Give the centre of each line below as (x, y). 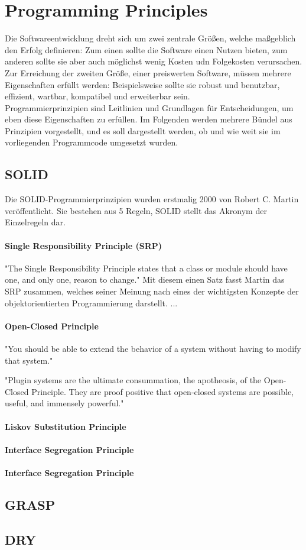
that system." (29, 360)
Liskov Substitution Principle (66, 426)
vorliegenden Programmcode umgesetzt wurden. (92, 142)
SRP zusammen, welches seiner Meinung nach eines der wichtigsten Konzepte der (152, 291)
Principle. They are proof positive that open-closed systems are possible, (163, 391)
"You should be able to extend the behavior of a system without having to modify (153, 349)
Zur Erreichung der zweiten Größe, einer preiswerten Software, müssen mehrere (148, 72)
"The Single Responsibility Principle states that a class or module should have (146, 268)
